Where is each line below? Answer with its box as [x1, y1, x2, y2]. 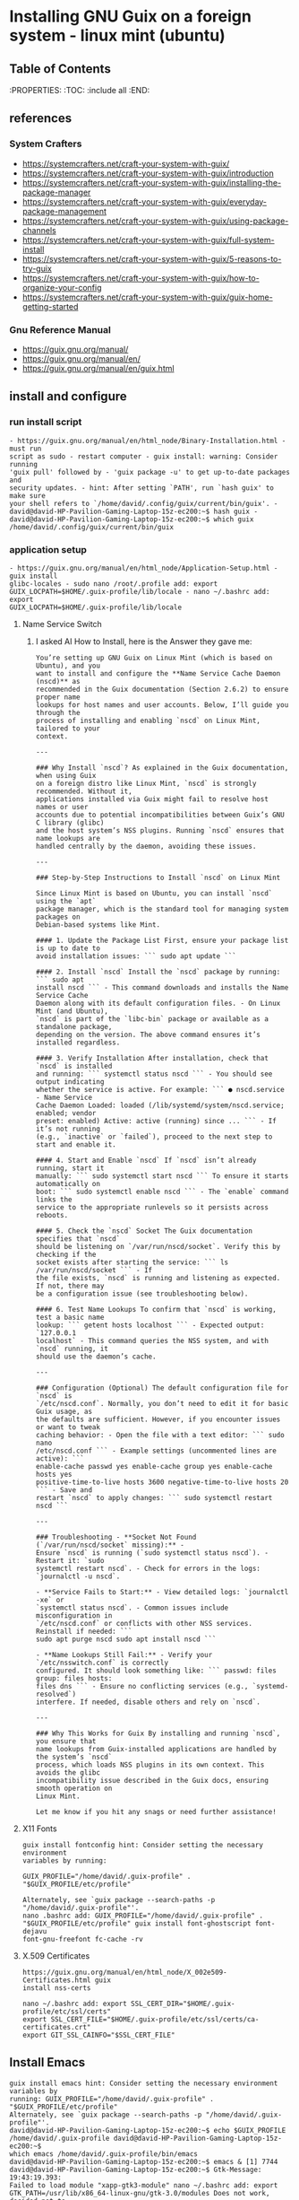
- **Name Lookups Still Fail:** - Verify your [35, 1650, 213, 1659]
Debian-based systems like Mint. [35, 920, 161, 930]
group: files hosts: [35, 1673, 113, 1683]
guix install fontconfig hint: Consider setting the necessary [21, 1840, 264, 1849]
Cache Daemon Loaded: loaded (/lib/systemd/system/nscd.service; [35, 1101, 285, 1110]
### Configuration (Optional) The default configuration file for [35, 1384, 289, 1392]
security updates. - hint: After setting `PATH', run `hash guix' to [9, 483, 275, 493]
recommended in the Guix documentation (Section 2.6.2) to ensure [35, 685, 289, 694]
